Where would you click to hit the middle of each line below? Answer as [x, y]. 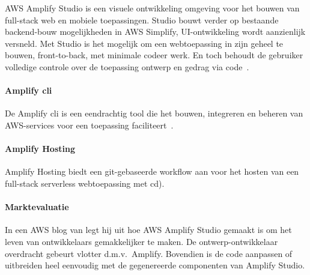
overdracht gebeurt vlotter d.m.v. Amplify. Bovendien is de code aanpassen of [149, 253]
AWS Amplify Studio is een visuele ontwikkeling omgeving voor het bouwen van [152, 8]
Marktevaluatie [37, 207]
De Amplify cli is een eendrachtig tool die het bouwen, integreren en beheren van [154, 113]
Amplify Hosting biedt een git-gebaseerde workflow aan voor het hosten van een [152, 171]
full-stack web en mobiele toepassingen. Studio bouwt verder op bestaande [142, 20]
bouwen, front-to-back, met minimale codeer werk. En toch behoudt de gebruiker [154, 55]
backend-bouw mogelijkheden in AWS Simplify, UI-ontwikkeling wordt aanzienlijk [155, 32]
